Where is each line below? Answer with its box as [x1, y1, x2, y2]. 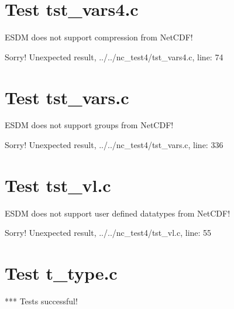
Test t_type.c [5, 261, 118, 285]
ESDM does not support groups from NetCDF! [5, 119, 174, 131]
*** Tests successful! [5, 295, 78, 307]
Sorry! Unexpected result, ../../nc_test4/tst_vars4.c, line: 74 [5, 50, 223, 63]
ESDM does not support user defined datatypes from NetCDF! [5, 207, 230, 219]
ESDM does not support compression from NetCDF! [5, 31, 193, 43]
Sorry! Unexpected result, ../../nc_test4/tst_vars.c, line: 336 [5, 139, 223, 151]
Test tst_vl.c [5, 173, 111, 197]
